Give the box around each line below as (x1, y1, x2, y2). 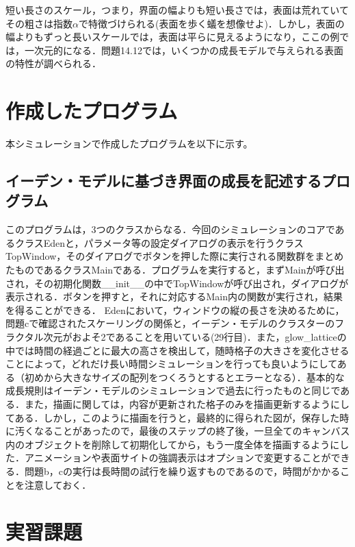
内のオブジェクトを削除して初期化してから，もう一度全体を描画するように (5, 437, 340, 451)
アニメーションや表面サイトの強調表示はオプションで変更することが (24, 450, 331, 465)
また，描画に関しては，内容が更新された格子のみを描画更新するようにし (24, 397, 350, 411)
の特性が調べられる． (5, 56, 101, 71)
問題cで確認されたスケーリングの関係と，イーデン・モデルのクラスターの (5, 316, 335, 330)
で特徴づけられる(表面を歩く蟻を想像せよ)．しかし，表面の (78, 16, 345, 30)
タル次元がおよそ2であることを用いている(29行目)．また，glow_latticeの (24, 330, 347, 344)
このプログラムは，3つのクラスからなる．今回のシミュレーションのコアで (5, 222, 335, 236)
